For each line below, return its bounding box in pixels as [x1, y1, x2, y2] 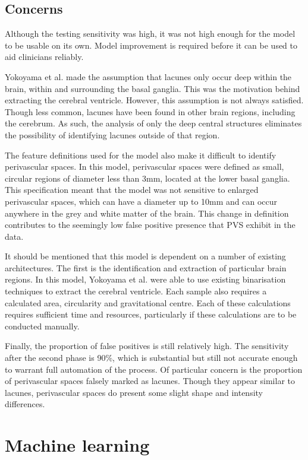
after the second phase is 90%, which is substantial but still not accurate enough [5, 351, 298, 364]
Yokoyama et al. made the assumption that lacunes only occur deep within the [5, 70, 292, 83]
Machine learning [5, 433, 150, 457]
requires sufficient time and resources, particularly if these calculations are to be [5, 308, 297, 321]
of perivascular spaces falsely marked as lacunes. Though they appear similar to [5, 375, 295, 387]
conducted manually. [5, 319, 80, 332]
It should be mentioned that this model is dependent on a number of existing [5, 250, 286, 262]
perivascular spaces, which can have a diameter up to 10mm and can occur [5, 195, 278, 207]
